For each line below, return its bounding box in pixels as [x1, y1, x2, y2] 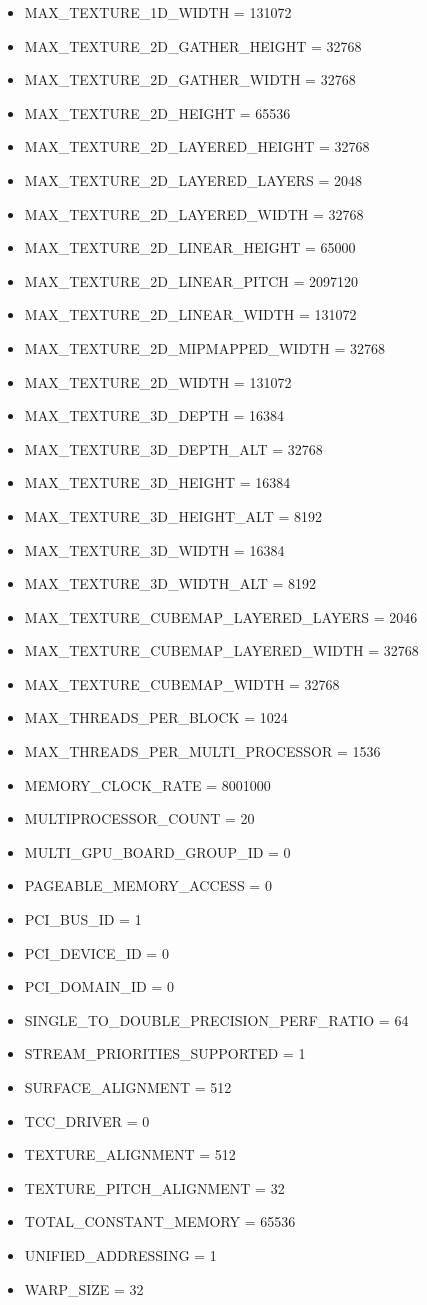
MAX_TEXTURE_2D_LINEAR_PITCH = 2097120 [24, 270, 359, 291]
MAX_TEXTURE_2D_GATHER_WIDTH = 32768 [24, 69, 356, 90]
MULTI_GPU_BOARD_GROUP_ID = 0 [24, 841, 291, 862]
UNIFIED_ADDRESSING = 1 [24, 1244, 217, 1265]
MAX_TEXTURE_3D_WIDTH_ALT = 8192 [24, 573, 317, 594]
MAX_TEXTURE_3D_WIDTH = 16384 [24, 539, 285, 560]
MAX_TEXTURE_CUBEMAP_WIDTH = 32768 [24, 673, 340, 694]
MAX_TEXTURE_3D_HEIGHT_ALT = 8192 [24, 505, 323, 526]
